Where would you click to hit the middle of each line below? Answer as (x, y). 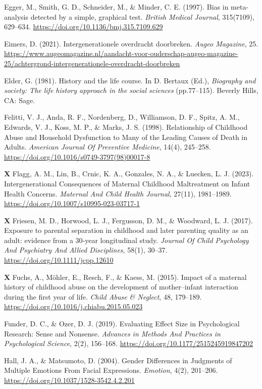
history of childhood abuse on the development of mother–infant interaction (121, 287)
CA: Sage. (20, 100)
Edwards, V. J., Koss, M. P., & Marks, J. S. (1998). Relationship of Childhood (126, 127)
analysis (16, 16)
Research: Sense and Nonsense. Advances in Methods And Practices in (112, 333)
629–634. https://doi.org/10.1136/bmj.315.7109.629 (84, 27)
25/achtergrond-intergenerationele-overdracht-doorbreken (92, 63)
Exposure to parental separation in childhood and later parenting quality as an (126, 230)
